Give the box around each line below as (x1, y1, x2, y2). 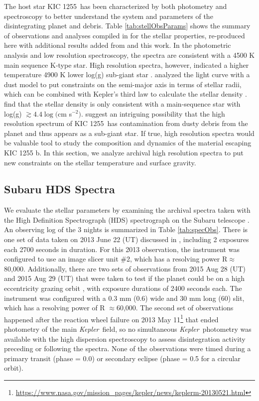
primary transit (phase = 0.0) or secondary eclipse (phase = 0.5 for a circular (4, 353, 241, 363)
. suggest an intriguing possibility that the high (81, 108, 225, 119)
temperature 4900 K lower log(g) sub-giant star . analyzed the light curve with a (4, 69, 250, 80)
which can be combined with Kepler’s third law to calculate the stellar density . (4, 89, 248, 99)
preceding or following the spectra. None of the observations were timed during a (4, 343, 251, 354)
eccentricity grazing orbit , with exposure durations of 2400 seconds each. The (4, 283, 242, 293)
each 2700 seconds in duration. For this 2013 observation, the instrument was (4, 244, 240, 254)
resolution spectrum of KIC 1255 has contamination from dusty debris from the (4, 118, 248, 129)
